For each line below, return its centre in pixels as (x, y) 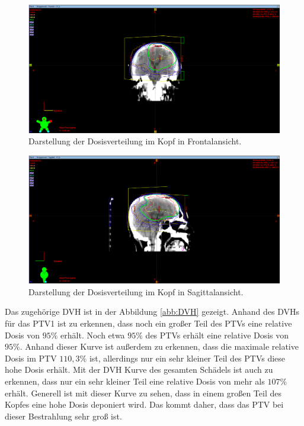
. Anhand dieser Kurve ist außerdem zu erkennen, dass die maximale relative (159, 346)
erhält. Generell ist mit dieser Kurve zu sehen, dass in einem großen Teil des (143, 393)
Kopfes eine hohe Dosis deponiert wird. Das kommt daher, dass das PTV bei (144, 404)
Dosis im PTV (31, 358)
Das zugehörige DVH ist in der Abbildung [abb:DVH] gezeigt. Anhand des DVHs (152, 312)
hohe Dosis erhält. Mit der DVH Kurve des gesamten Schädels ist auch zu (139, 369)
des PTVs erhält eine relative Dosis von (217, 335)
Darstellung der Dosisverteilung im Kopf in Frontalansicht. (135, 141)
